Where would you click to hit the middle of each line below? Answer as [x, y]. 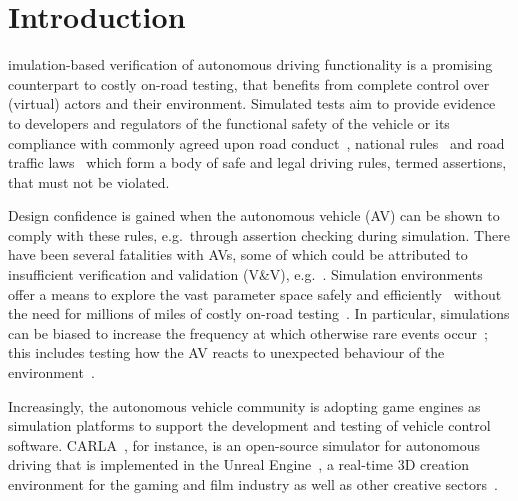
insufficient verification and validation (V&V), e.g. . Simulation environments [245, 274]
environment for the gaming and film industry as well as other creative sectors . [253, 484]
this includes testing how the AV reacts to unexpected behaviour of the [226, 352]
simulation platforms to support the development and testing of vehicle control [249, 425]
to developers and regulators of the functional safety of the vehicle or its [229, 122]
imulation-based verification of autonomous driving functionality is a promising [250, 64]
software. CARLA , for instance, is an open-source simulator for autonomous [244, 444]
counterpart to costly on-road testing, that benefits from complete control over [249, 83]
